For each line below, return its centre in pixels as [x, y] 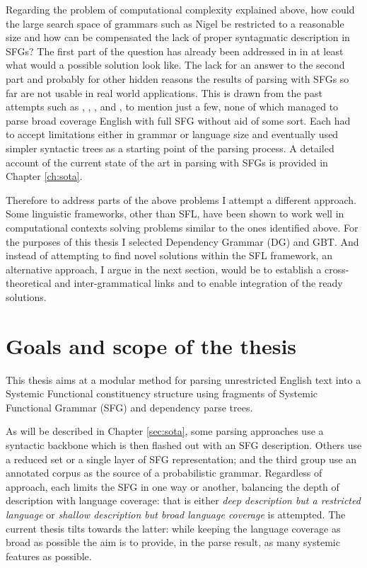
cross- [337, 269]
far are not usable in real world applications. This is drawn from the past [164, 92]
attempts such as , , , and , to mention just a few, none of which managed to [172, 107]
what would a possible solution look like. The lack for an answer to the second [175, 65]
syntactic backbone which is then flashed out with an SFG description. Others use [184, 444]
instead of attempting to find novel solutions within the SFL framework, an [169, 255]
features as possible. [49, 556]
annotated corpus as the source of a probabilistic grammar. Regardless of [164, 473]
